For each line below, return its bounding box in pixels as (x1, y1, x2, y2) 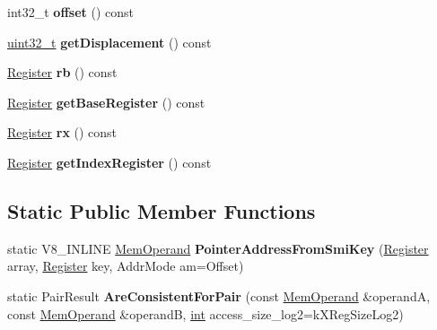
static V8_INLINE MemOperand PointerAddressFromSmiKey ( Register (7, 239, 429, 257)
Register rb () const (7, 63, 118, 82)
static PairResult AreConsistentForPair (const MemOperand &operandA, (7, 286, 431, 305)
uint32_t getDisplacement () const (7, 32, 212, 51)
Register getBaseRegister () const (7, 92, 205, 111)
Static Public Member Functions (7, 196, 316, 224)
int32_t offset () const (7, 3, 134, 21)
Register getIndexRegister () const (7, 152, 212, 171)
